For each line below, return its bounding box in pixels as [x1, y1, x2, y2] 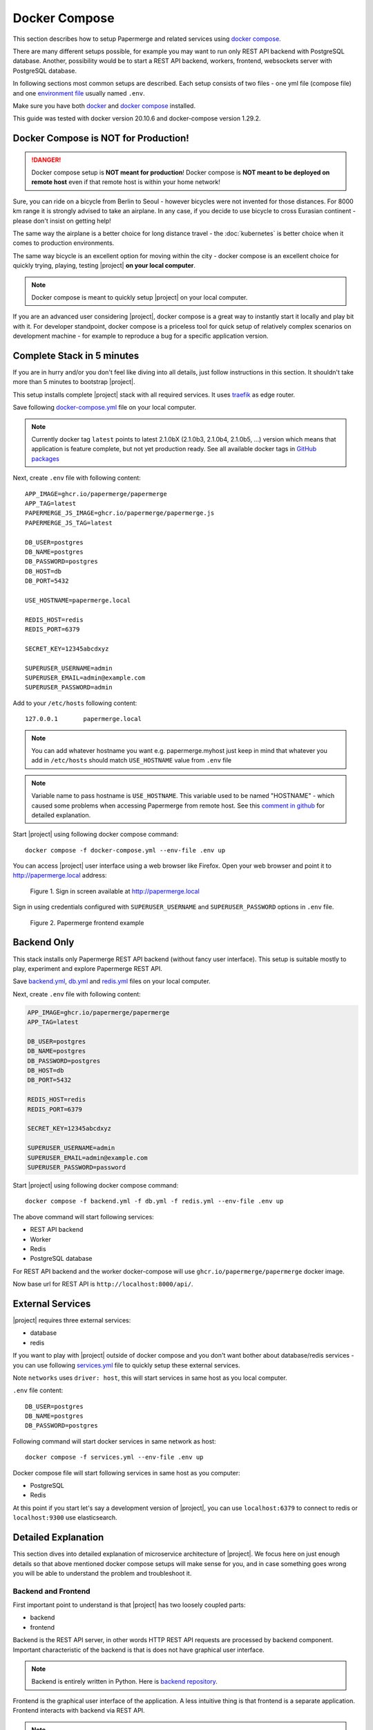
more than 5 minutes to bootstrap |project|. [12, 378, 135, 386]
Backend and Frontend [12, 1586, 90, 1596]
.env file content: [12, 1386, 64, 1394]
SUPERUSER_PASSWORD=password [27, 1163, 126, 1171]
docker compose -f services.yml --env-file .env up [25, 1453, 204, 1462]
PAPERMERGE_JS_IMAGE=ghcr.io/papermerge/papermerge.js [25, 509, 215, 517]
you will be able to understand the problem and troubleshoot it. [12, 1569, 192, 1577]
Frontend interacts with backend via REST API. [12, 1706, 145, 1715]
